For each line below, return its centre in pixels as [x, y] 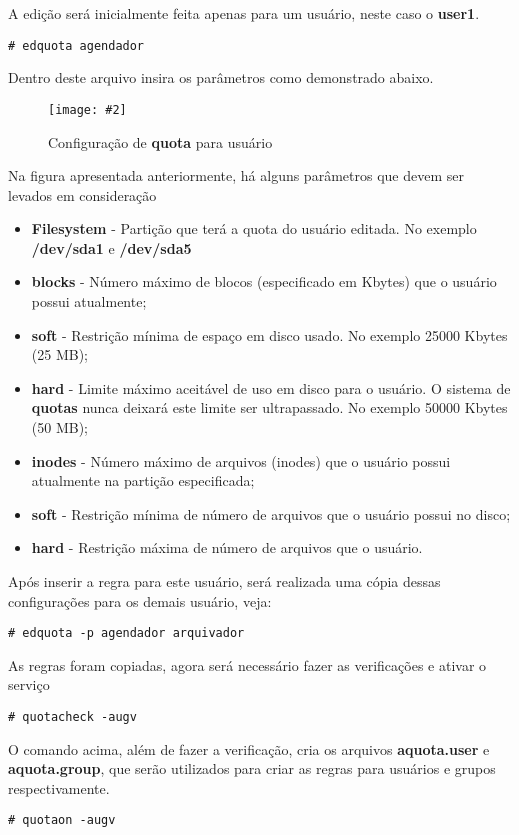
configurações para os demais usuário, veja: [140, 600]
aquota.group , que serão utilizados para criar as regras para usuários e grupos [252, 768]
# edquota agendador [76, 45]
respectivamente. [59, 787]
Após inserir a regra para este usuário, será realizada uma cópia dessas [224, 581]
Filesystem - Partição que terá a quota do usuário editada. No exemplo [254, 228]
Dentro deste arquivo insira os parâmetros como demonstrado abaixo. [221, 77]
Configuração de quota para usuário [160, 141]
